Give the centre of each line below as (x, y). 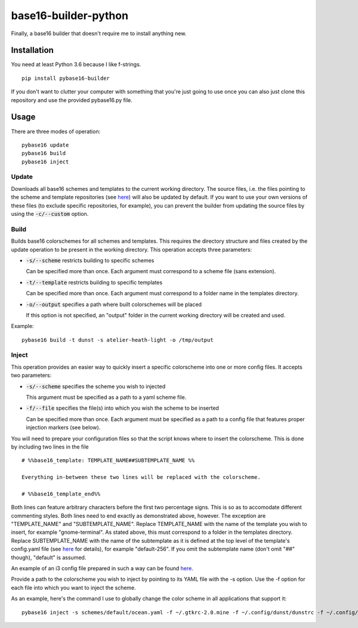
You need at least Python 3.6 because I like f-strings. (76, 64)
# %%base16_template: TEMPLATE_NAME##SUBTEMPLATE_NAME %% (108, 460)
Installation (32, 50)
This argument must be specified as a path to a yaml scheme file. (106, 397)
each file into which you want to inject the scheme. (74, 587)
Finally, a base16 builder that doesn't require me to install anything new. (99, 33)
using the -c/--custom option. (50, 214)
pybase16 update (45, 145)
